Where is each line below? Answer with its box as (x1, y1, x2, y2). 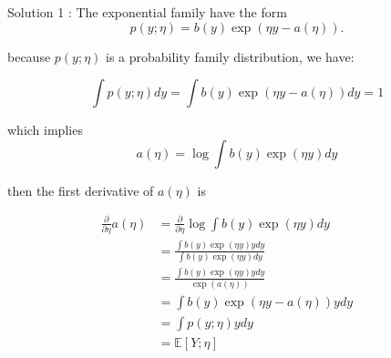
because (7, 46, 51, 66)
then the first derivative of (7, 180, 154, 199)
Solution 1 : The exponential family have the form (7, 3, 287, 21)
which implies (7, 120, 83, 139)
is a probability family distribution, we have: (106, 46, 355, 66)
